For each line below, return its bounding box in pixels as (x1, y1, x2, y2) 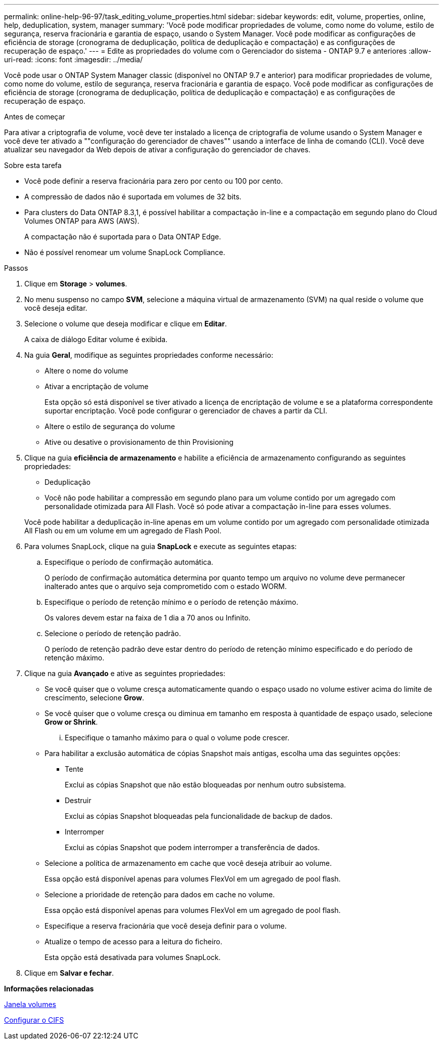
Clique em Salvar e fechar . (24, 969, 114, 977)
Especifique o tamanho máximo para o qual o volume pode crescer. (65, 733, 290, 742)
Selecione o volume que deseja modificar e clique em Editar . (24, 319, 227, 328)
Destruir (65, 796, 92, 805)
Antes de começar (4, 112, 65, 121)
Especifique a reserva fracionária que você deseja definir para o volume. (45, 922, 287, 930)
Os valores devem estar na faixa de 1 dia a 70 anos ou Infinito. (45, 613, 251, 622)
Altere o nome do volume (45, 366, 128, 375)
